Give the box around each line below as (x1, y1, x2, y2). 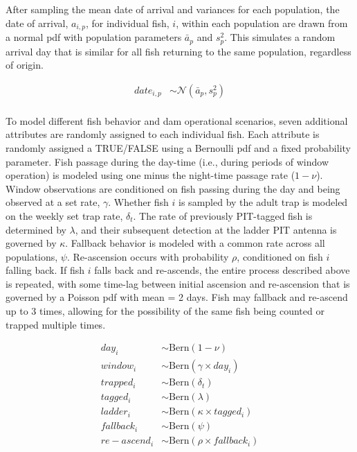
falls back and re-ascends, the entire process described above (94, 263, 350, 277)
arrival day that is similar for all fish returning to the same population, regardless (6, 44, 351, 58)
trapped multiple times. (6, 317, 106, 331)
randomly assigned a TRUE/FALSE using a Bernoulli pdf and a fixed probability (6, 140, 351, 155)
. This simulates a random (224, 30, 336, 44)
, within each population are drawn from (176, 15, 348, 30)
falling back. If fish (6, 263, 85, 277)
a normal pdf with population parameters (6, 30, 182, 44)
